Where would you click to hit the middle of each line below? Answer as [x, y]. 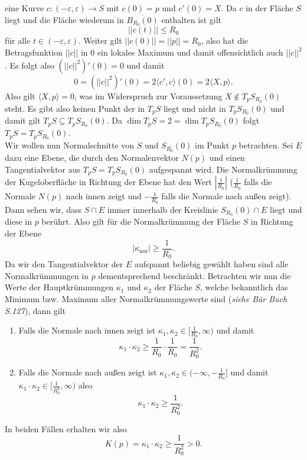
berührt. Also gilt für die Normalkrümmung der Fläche [141, 221]
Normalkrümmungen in [47, 275]
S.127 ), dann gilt [35, 310]
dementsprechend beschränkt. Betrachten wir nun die [195, 275]
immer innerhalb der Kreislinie [163, 209]
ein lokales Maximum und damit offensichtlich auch [190, 52]
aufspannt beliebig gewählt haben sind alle [211, 264]
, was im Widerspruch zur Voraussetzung [148, 95]
